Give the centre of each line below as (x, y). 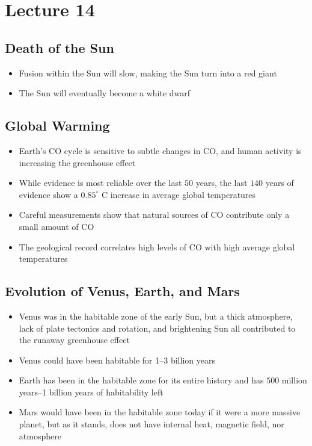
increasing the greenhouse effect (77, 162)
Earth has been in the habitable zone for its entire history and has (141, 380)
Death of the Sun (60, 47)
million (294, 380)
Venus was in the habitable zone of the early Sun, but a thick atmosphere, (156, 316)
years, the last (222, 183)
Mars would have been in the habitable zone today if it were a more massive (160, 412)
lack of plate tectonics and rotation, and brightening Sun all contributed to (157, 328)
